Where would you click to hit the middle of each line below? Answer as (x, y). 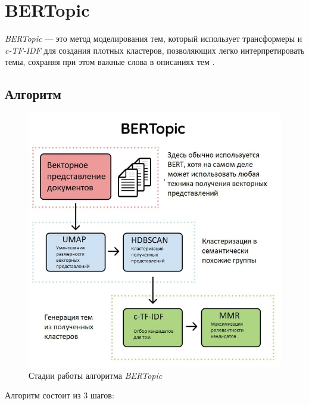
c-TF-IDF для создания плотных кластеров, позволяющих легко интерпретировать (155, 50)
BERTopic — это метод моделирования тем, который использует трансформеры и (154, 38)
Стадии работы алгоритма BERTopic (96, 375)
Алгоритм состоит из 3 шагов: (60, 395)
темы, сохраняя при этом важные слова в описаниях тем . (110, 62)
